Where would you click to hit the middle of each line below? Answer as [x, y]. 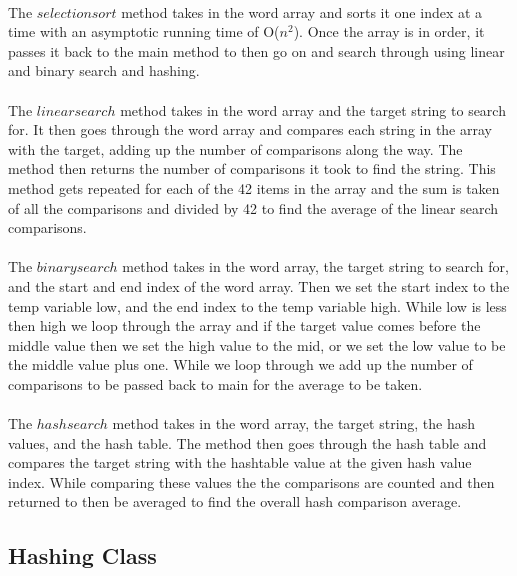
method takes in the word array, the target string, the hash [294, 423]
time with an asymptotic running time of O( [144, 31]
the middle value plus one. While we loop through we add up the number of [240, 364]
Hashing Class [82, 555]
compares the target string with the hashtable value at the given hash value [240, 462]
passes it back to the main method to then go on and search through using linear [256, 50]
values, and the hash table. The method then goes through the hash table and [247, 442]
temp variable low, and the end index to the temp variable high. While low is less [257, 305]
